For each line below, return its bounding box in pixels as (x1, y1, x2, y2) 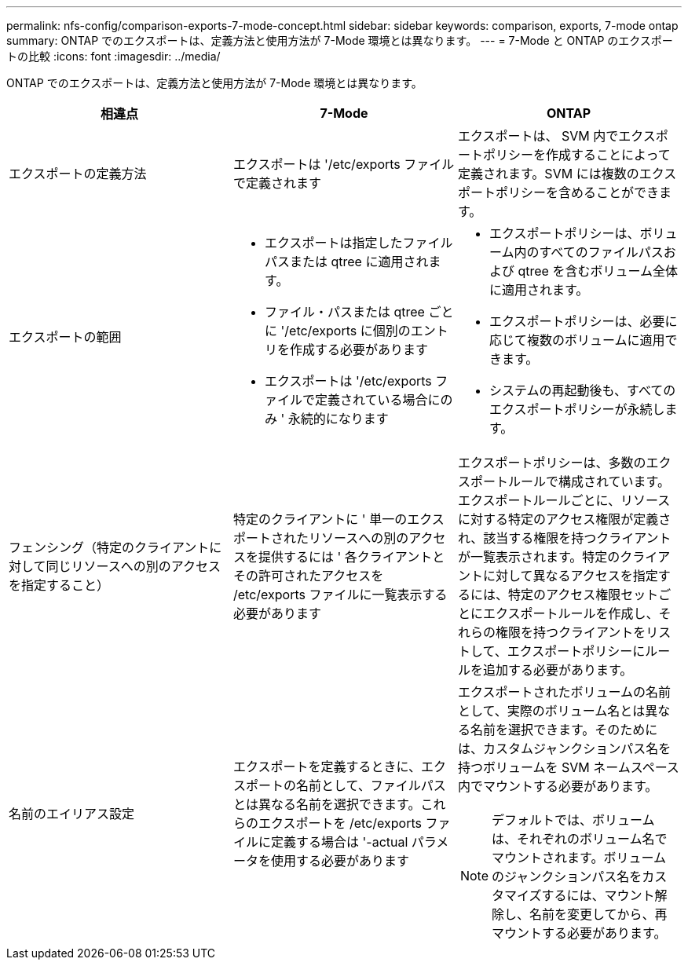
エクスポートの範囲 (9, 329, 122, 345)
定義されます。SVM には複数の (457, 166, 639, 181)
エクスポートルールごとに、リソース (457, 492, 671, 508)
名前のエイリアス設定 (9, 806, 135, 821)
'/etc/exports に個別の (280, 323, 411, 338)
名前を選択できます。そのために (470, 722, 658, 737)
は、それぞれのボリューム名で (492, 831, 668, 847)
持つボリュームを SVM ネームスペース (457, 759, 679, 775)
